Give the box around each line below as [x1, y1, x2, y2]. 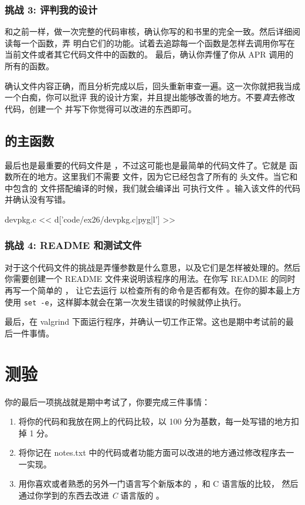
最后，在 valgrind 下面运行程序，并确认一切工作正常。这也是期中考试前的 [5, 315, 286, 328]
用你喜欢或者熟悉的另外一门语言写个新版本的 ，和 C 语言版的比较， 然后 [18, 477, 299, 490]
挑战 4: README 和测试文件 [5, 238, 142, 253]
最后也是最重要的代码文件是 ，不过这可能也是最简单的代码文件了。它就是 [5, 159, 287, 171]
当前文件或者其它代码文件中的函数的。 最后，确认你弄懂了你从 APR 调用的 [5, 48, 294, 60]
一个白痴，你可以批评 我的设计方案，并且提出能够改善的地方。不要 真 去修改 [5, 91, 295, 103]
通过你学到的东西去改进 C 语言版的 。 [18, 489, 164, 501]
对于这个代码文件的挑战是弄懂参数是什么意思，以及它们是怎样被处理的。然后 [5, 261, 300, 273]
